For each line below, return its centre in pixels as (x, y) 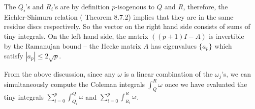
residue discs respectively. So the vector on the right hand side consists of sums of (127, 26)
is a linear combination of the (168, 73)
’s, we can (236, 73)
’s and (35, 6)
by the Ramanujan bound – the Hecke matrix (73, 45)
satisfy (14, 56)
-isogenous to (135, 6)
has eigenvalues (174, 45)
